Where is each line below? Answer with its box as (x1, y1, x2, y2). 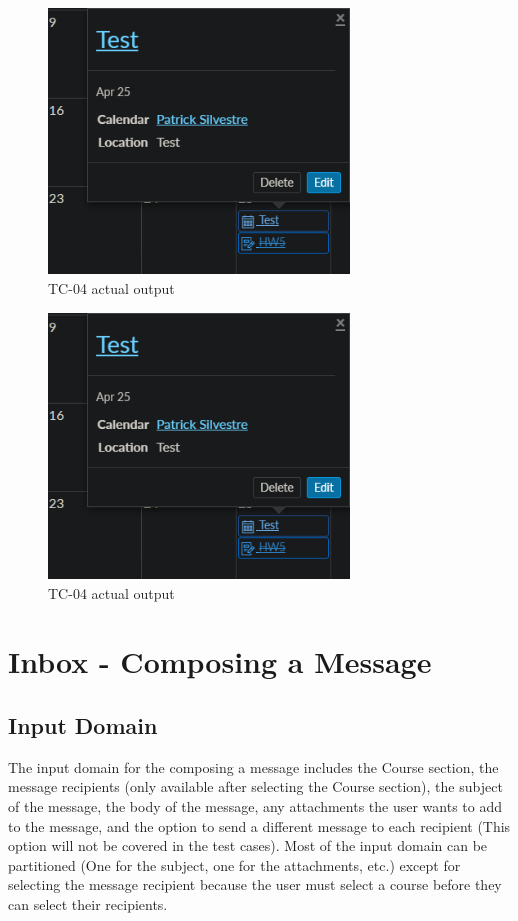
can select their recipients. (8, 893, 168, 914)
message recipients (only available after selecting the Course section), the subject (8, 776, 503, 797)
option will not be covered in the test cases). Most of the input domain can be (8, 835, 488, 856)
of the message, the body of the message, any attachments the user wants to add (8, 795, 503, 816)
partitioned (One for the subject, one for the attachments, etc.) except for (8, 854, 461, 875)
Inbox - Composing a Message (8, 641, 432, 682)
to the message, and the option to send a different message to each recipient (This (8, 815, 511, 836)
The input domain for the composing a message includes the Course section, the (8, 756, 499, 777)
